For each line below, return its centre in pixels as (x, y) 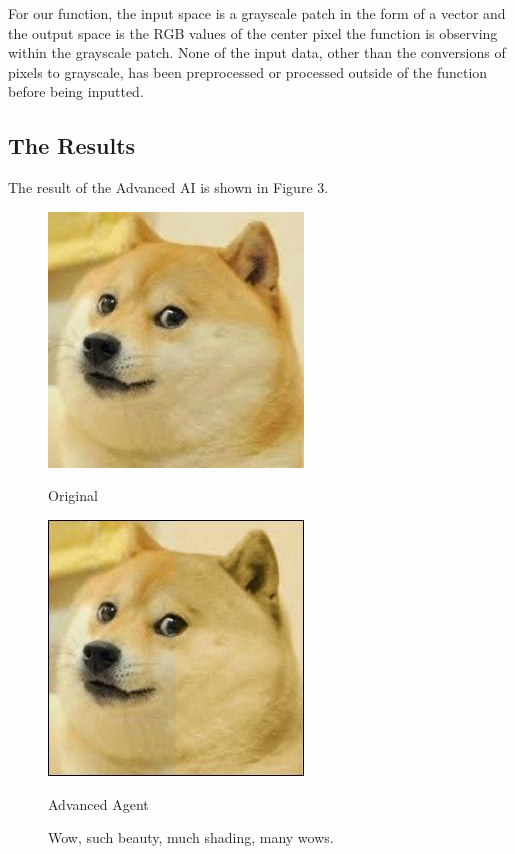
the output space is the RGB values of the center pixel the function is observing (253, 32)
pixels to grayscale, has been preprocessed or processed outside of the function (248, 71)
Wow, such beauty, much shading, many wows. (191, 837)
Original (73, 495)
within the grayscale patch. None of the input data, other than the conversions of (257, 52)
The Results (72, 145)
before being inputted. (76, 91)
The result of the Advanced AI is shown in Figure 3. (168, 187)
